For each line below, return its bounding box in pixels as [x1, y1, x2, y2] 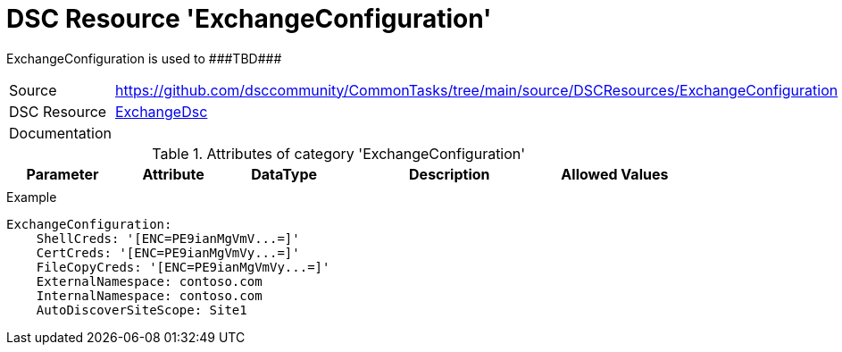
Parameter [26, 164, 99, 183]
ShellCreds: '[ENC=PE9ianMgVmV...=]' [36, 230, 300, 246]
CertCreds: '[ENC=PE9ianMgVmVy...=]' [36, 245, 300, 260]
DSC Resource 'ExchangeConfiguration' [6, 4, 492, 34]
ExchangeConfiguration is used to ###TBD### [6, 50, 282, 66]
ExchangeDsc [115, 102, 208, 121]
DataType [251, 164, 318, 183]
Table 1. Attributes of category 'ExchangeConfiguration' [152, 144, 526, 163]
